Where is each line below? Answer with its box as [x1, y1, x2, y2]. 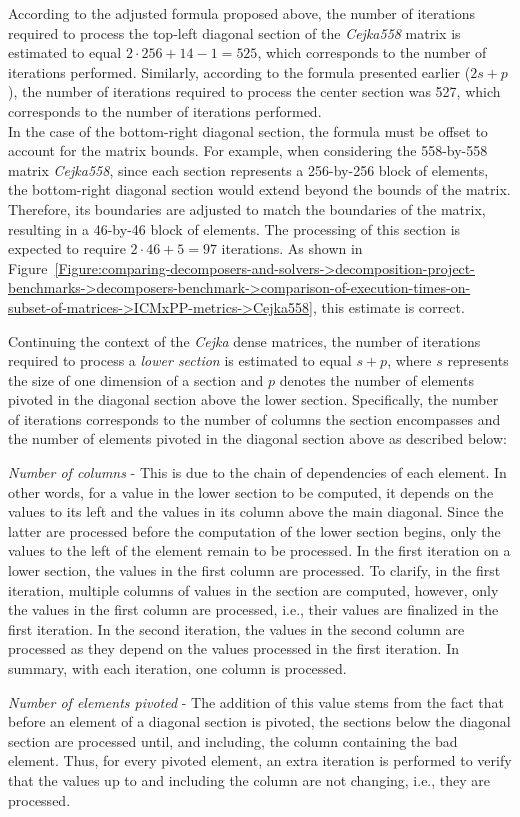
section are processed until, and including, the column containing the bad [8, 730, 458, 751]
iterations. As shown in [221, 238, 363, 259]
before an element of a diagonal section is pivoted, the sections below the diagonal [8, 711, 511, 732]
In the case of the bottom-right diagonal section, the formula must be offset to [8, 120, 488, 141]
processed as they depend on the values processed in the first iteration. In [8, 638, 460, 659]
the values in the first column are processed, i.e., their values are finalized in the [8, 599, 499, 620]
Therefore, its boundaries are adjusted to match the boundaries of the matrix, [8, 198, 486, 219]
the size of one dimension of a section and [8, 369, 264, 390]
